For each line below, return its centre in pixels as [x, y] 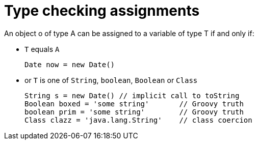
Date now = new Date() [70, 64]
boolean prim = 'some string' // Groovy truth [134, 112]
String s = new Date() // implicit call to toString [132, 95]
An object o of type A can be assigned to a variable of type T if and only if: [129, 33]
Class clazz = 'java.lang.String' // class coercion [138, 120]
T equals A [42, 49]
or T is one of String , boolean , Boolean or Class [111, 80]
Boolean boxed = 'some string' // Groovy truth [134, 104]
